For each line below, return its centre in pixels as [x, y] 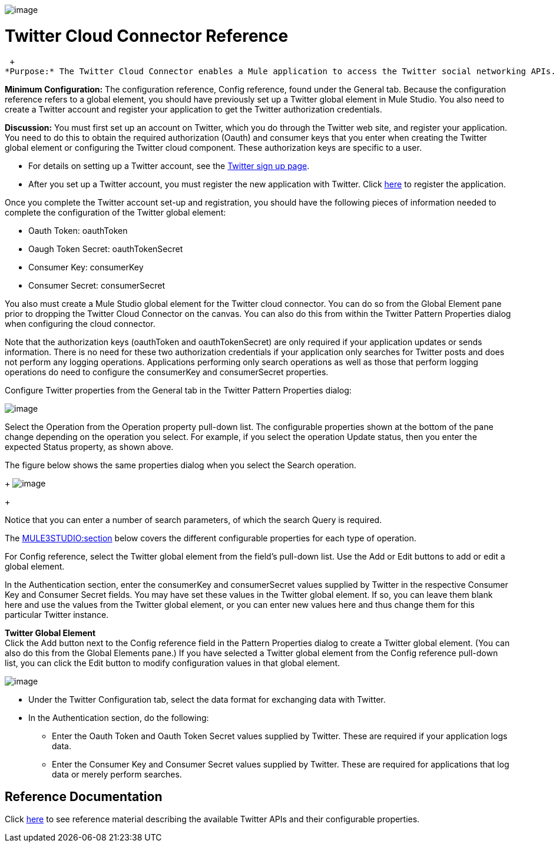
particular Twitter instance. [57, 614]
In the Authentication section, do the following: [119, 717]
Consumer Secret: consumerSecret [97, 285]
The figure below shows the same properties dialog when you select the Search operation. [181, 465]
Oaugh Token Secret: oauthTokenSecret [106, 249]
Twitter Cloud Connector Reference [147, 36]
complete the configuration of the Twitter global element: [115, 212]
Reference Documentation [84, 796]
